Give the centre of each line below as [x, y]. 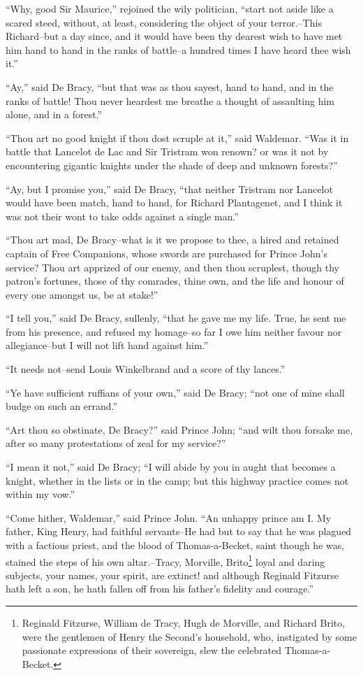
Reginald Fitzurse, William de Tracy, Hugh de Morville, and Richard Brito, [184, 623]
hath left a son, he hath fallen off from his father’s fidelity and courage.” [160, 589]
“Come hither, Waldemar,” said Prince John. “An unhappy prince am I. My [169, 517]
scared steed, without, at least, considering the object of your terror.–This [164, 22]
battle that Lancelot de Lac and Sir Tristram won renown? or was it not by [167, 151]
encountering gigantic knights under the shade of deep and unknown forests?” [172, 165]
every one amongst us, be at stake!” [82, 294]
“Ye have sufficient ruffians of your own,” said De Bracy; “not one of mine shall [175, 392]
